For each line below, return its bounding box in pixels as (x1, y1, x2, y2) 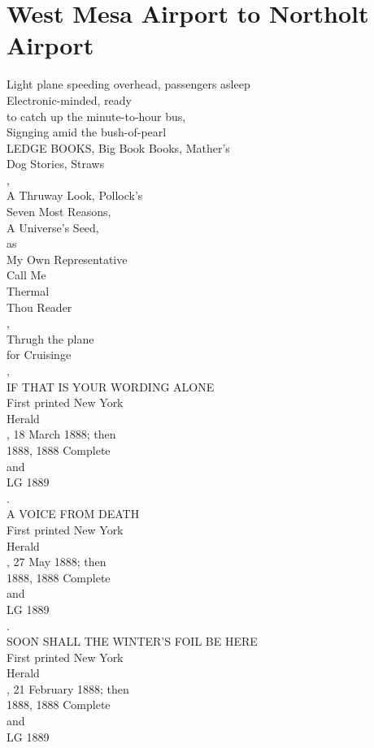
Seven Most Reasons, (7, 203, 111, 220)
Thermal (7, 283, 50, 300)
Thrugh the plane (7, 330, 94, 347)
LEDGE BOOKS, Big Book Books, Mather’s (7, 139, 230, 156)
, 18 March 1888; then (7, 426, 116, 443)
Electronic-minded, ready (7, 91, 132, 108)
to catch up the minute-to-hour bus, (7, 107, 186, 124)
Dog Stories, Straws (7, 155, 105, 172)
